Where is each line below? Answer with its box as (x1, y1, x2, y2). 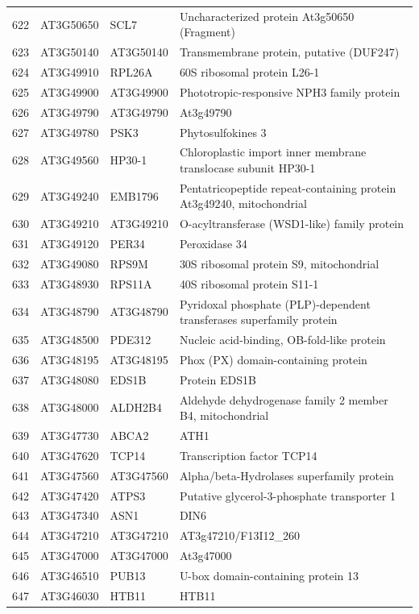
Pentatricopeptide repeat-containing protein (179, 179, 396, 196)
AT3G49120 (40, 235, 99, 252)
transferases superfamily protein (179, 311, 338, 328)
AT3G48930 (40, 275, 99, 292)
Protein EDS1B (179, 371, 256, 388)
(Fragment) (179, 23, 235, 40)
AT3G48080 (40, 371, 99, 388)
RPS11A (110, 275, 152, 292)
